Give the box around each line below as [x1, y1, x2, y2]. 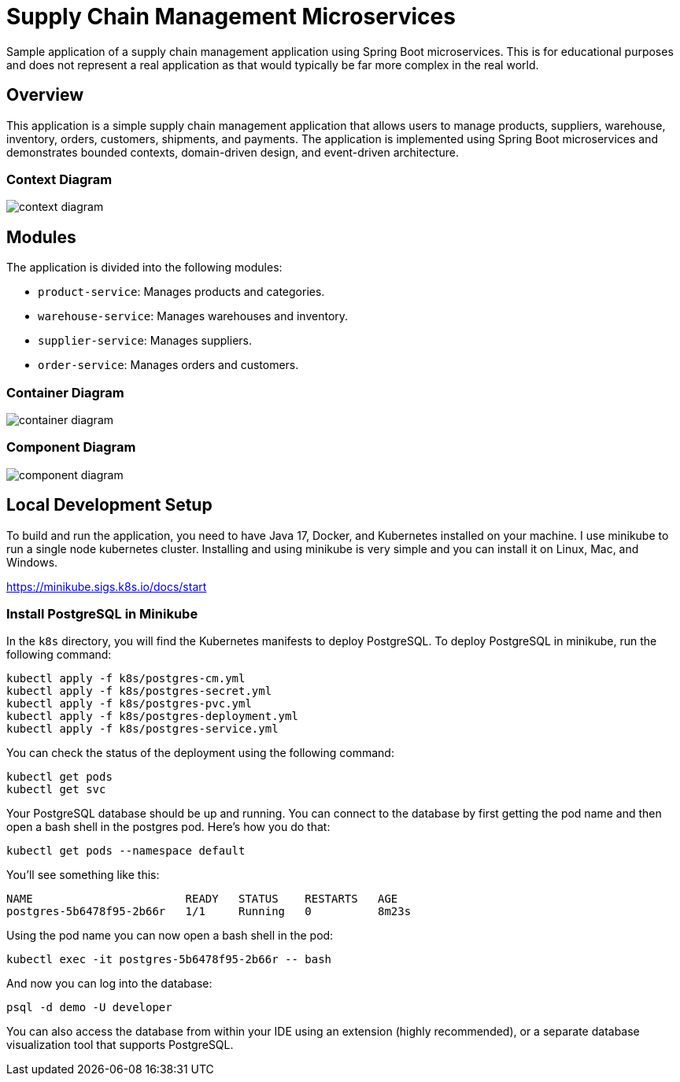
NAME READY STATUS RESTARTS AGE [6, 892, 398, 906]
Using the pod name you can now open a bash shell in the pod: [6, 929, 334, 943]
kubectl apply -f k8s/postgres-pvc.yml [6, 697, 252, 711]
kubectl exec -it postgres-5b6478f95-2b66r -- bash [6, 953, 332, 966]
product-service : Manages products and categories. [38, 285, 325, 299]
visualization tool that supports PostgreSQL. [6, 1038, 234, 1052]
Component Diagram [6, 439, 136, 456]
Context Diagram [6, 171, 113, 187]
